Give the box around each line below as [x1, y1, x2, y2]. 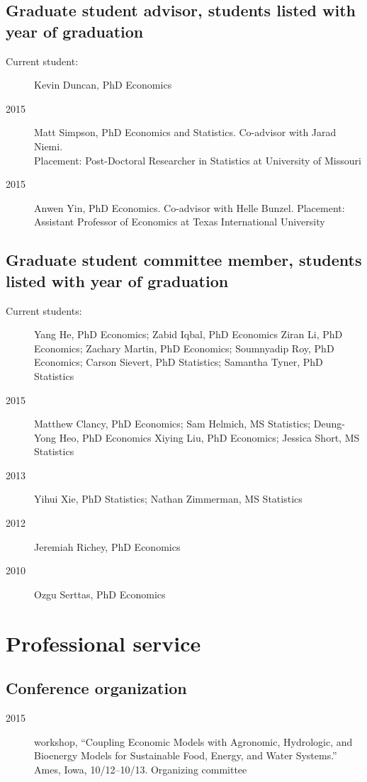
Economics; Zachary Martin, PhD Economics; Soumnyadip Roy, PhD [34, 340, 334, 355]
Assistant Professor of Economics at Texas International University [34, 214, 325, 229]
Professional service [6, 628, 201, 657]
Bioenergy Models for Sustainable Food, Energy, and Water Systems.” [34, 748, 337, 763]
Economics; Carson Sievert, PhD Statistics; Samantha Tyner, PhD [34, 354, 323, 369]
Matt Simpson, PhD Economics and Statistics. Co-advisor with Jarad [34, 125, 337, 140]
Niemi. [34, 138, 63, 153]
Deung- [313, 416, 345, 431]
